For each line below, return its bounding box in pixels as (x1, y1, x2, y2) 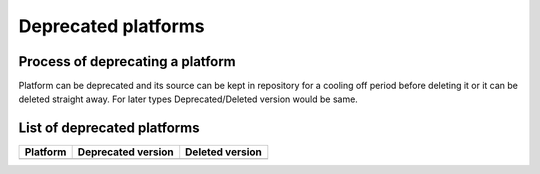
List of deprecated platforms (18, 120, 200, 137)
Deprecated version (77, 145, 174, 159)
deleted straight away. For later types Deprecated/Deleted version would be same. (18, 93, 359, 105)
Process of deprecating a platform (18, 53, 237, 70)
